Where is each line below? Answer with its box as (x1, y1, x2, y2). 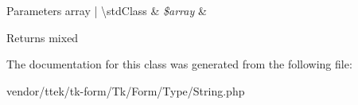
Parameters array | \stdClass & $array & (6, 2, 207, 18)
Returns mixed (6, 29, 79, 45)
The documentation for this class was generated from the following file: (6, 56, 352, 72)
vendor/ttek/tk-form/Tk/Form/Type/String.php (6, 82, 245, 99)
